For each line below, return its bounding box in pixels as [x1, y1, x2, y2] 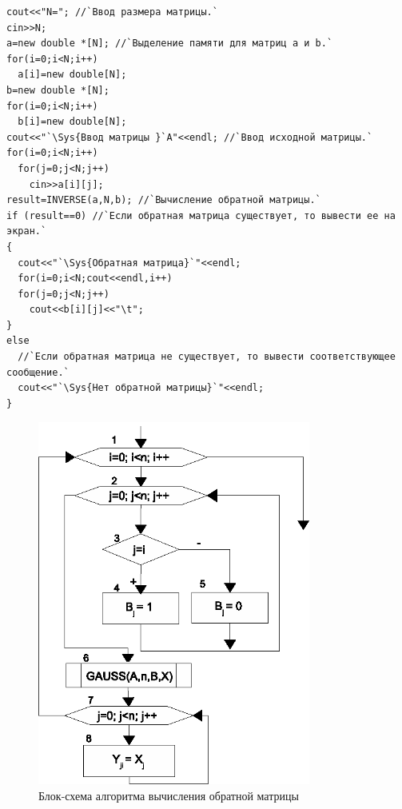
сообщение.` [6, 366, 70, 378]
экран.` [6, 225, 47, 237]
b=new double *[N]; [6, 84, 109, 96]
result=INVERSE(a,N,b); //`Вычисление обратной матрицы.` [6, 194, 321, 206]
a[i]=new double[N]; [18, 69, 127, 81]
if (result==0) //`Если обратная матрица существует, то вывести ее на [6, 209, 396, 221]
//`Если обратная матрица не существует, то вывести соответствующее [18, 351, 396, 363]
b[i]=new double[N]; [18, 116, 127, 128]
